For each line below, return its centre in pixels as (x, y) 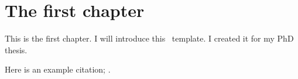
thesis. (16, 49)
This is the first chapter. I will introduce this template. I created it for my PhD (149, 38)
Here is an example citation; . (58, 69)
